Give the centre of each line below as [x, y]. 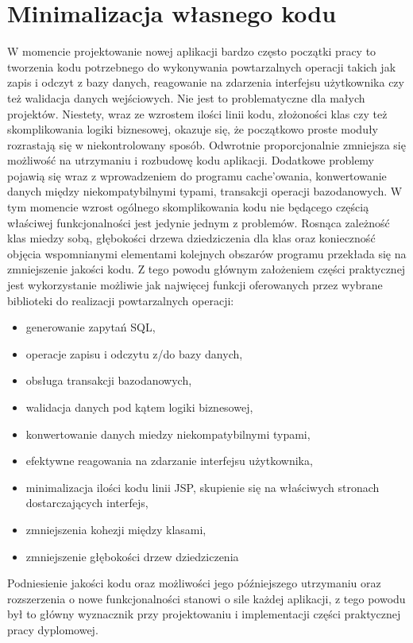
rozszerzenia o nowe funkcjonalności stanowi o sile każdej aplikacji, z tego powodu [206, 598]
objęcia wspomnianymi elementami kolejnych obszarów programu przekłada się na [207, 253]
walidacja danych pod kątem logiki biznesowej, [139, 407]
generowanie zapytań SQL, [91, 327]
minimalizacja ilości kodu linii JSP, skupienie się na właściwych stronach [203, 487]
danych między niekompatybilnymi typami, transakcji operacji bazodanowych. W [205, 191]
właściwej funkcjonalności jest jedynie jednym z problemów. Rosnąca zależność [199, 222]
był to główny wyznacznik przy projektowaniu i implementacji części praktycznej [204, 614]
